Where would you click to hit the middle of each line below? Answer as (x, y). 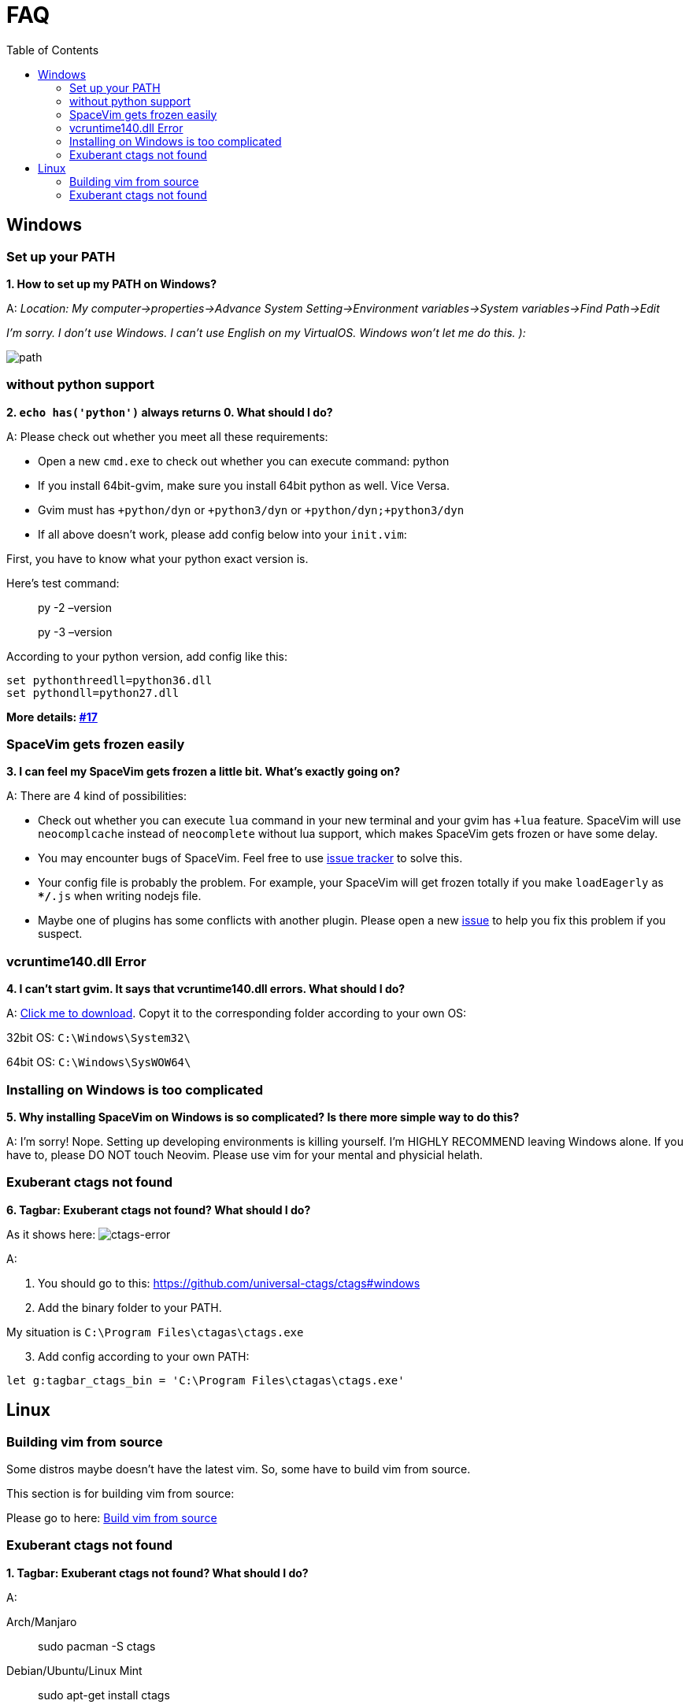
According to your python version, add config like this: (147, 656)
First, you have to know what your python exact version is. (157, 558)
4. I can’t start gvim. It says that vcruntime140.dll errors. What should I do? (206, 989)
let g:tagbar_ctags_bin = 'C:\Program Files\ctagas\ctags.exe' (206, 1380)
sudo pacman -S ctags (97, 1646)
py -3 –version (75, 632)
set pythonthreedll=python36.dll (109, 680)
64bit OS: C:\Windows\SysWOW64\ (99, 1062)
